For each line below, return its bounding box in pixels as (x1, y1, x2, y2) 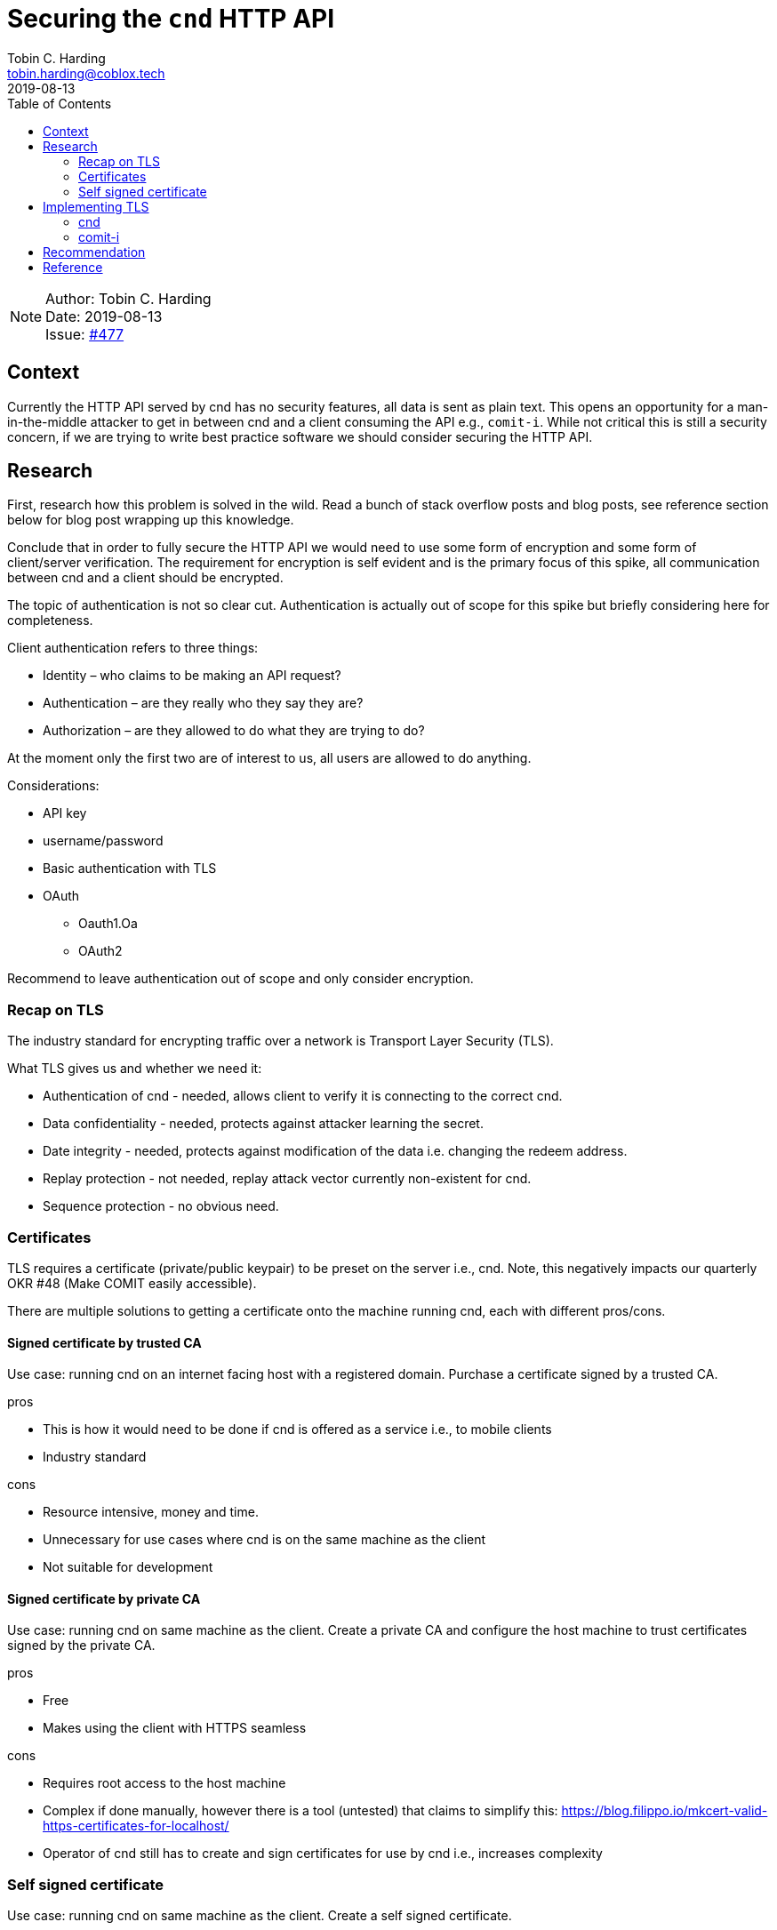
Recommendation (43, 244, 146, 260)
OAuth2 (78, 943, 123, 959)
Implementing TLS (43, 198, 149, 214)
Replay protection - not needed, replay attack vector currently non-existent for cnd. (43, 1171, 532, 1187)
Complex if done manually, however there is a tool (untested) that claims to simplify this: (43, 1803, 558, 1819)
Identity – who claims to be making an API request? (43, 668, 341, 684)
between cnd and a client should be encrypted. (7, 570, 284, 586)
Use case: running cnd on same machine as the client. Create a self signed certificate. (7, 1908, 512, 1924)
